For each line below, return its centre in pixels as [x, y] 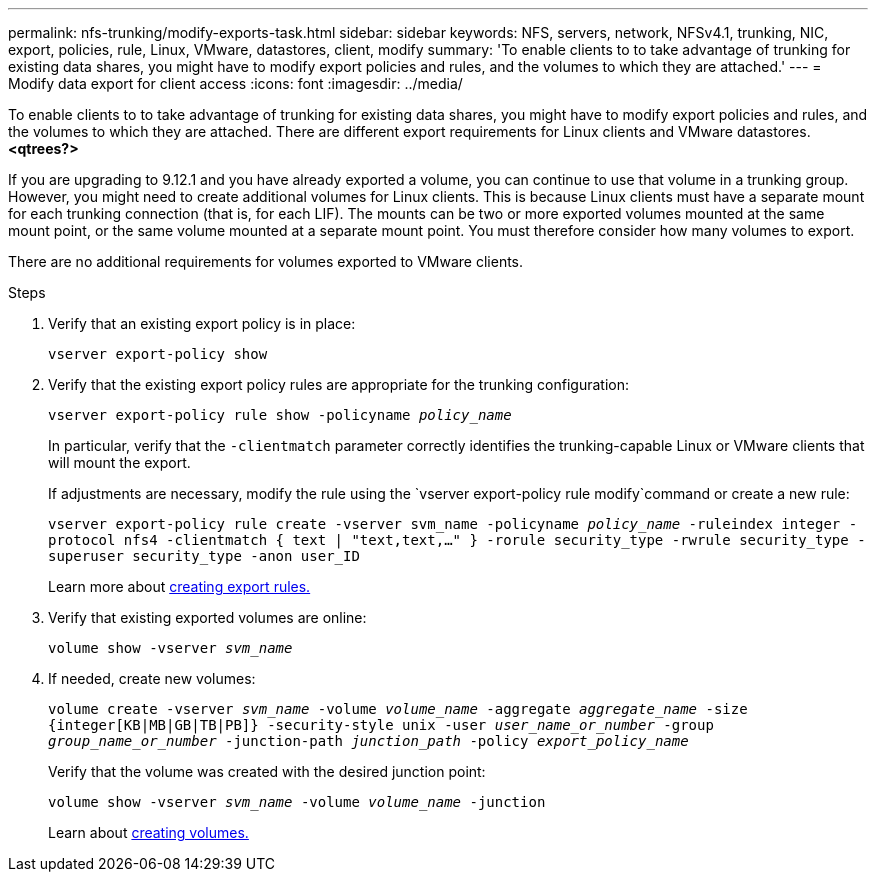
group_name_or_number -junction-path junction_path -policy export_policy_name [368, 741]
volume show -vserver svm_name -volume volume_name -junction [297, 802]
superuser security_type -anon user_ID [204, 556]
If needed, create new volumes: [152, 678]
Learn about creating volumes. [148, 832]
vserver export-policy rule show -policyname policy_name [280, 415]
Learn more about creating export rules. [179, 586]
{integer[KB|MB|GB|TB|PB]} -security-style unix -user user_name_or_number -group [381, 725]
